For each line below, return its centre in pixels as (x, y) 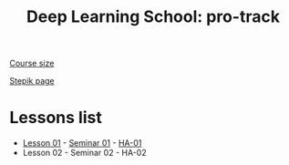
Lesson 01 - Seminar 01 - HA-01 (82, 143)
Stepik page (32, 81)
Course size (32, 63)
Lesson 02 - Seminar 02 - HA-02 (85, 153)
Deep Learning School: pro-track (153, 17)
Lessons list (56, 118)
